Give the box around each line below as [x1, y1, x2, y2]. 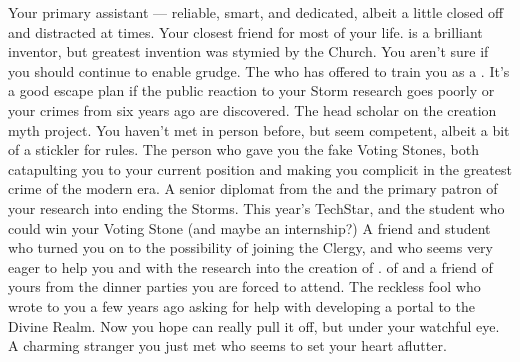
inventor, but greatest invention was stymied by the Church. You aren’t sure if [8, 41, 489, 62]
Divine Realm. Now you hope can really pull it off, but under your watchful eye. [8, 315, 500, 336]
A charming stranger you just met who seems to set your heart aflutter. [8, 335, 447, 356]
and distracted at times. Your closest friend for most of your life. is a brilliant [8, 21, 483, 42]
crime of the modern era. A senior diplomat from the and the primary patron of [8, 178, 498, 199]
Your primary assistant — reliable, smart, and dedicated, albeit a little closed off [8, 2, 504, 22]
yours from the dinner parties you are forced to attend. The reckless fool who [8, 276, 481, 297]
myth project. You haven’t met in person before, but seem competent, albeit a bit [8, 119, 510, 140]
